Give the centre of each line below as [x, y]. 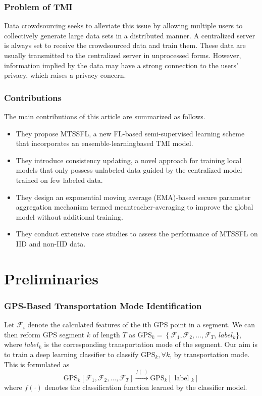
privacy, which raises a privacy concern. [65, 75]
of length [106, 334]
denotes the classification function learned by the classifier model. [146, 387]
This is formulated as [37, 364]
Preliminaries [51, 278]
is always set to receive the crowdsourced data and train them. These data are [125, 45]
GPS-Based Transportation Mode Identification [103, 305]
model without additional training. [69, 216]
